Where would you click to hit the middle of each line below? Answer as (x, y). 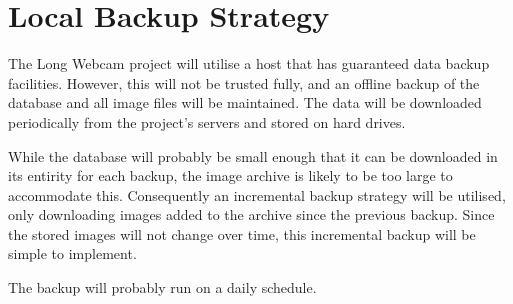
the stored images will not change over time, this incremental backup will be (242, 233)
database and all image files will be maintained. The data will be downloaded (245, 102)
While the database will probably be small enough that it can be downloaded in (253, 155)
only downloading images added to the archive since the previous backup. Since (251, 214)
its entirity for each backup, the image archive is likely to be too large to (230, 175)
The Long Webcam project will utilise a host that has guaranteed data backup (249, 63)
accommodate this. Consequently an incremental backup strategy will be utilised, (257, 194)
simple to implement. (72, 253)
